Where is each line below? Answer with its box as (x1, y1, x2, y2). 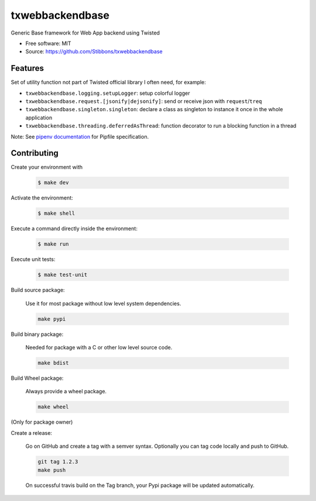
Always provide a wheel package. (25, 388, 107, 395)
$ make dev (37, 179, 69, 186)
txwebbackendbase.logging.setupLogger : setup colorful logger (25, 90, 190, 97)
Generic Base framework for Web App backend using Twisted (11, 29, 160, 36)
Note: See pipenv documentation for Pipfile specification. (11, 133, 149, 140)
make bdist (37, 360, 69, 366)
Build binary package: (11, 331, 64, 338)
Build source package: (11, 287, 65, 294)
